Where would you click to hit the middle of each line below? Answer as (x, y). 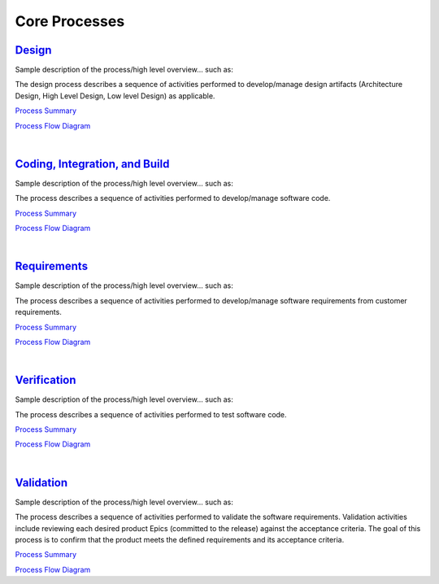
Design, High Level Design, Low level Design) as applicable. (115, 96)
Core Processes (70, 21)
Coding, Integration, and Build (92, 164)
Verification (46, 380)
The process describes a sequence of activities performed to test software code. (151, 414)
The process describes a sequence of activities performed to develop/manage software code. (173, 198)
